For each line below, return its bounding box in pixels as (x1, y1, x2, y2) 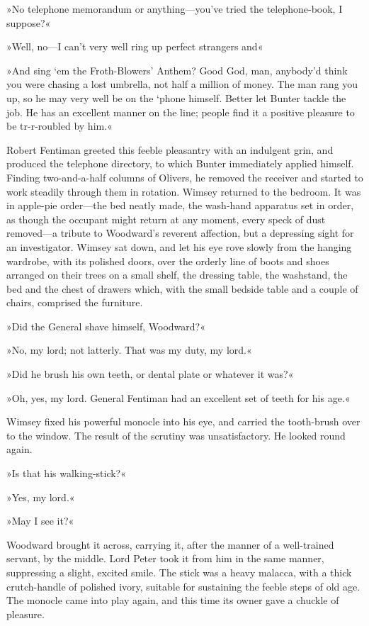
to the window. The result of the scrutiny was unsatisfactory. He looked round (6, 427, 346, 442)
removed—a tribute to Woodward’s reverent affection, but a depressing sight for (6, 225, 354, 240)
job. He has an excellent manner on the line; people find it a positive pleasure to (6, 104, 355, 119)
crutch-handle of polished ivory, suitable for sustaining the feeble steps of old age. (6, 579, 361, 593)
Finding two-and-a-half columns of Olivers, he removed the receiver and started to (6, 169, 363, 184)
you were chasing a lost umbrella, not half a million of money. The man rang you (6, 77, 358, 91)
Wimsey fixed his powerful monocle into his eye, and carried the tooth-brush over (6, 414, 361, 429)
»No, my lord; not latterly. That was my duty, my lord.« (6, 342, 252, 357)
